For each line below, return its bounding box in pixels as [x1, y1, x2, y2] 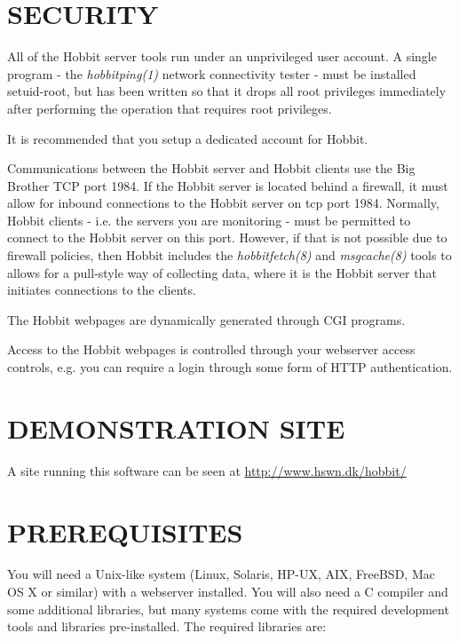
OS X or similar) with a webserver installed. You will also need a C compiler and [7, 582, 448, 601]
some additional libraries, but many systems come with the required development [7, 599, 449, 618]
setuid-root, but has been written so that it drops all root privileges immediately [7, 82, 447, 100]
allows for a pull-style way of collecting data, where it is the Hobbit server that [7, 263, 437, 281]
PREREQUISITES [7, 513, 243, 550]
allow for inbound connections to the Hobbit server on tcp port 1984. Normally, [7, 194, 439, 212]
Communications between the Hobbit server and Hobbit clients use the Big [7, 159, 415, 178]
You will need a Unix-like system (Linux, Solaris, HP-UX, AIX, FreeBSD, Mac [7, 565, 435, 583]
